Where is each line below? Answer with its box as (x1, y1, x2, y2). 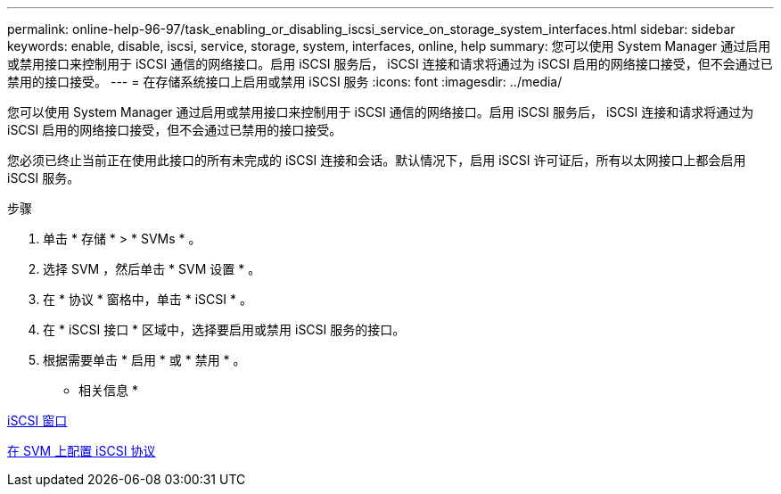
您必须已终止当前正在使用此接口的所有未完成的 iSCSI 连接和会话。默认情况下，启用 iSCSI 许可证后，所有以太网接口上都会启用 (7, 152, 746, 168)
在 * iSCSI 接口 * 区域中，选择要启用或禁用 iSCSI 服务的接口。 (43, 322, 406, 337)
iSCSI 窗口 (7, 413, 68, 428)
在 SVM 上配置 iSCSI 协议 (7, 443, 156, 458)
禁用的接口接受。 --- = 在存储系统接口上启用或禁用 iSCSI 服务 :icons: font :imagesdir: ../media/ (7, 74, 563, 89)
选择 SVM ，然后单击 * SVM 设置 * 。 (43, 261, 261, 276)
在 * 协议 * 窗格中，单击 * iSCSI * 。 (43, 292, 252, 307)
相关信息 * (78, 383, 138, 398)
